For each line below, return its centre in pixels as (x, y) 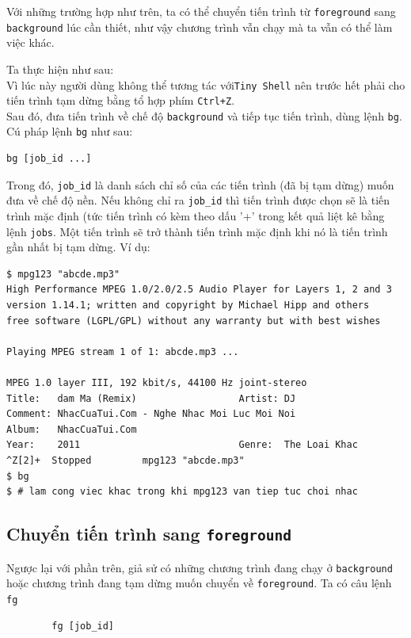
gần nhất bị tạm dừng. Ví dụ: (78, 247)
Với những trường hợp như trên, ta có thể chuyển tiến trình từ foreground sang (201, 11)
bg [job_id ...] (49, 159)
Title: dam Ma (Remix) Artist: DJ (151, 398)
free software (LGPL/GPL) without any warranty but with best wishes (194, 321)
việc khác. (30, 42)
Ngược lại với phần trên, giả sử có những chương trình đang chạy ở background (200, 567)
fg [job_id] (83, 626)
